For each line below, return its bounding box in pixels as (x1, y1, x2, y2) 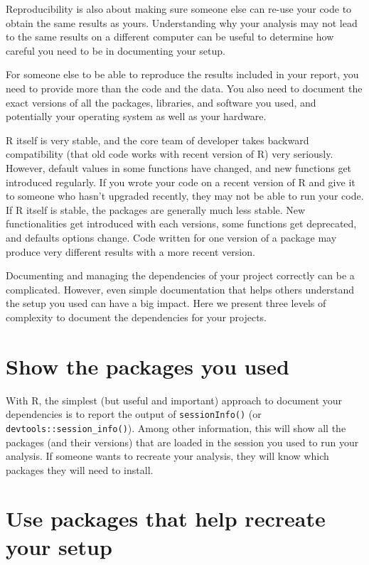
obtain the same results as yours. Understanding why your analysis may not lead (6, 15, 358, 30)
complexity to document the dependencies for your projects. (6, 309, 267, 324)
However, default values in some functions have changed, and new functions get (6, 160, 352, 175)
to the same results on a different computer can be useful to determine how (6, 29, 334, 44)
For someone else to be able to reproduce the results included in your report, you (6, 67, 359, 82)
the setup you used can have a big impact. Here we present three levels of (6, 296, 326, 311)
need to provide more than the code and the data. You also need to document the (6, 80, 363, 95)
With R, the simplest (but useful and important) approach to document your (6, 392, 343, 407)
